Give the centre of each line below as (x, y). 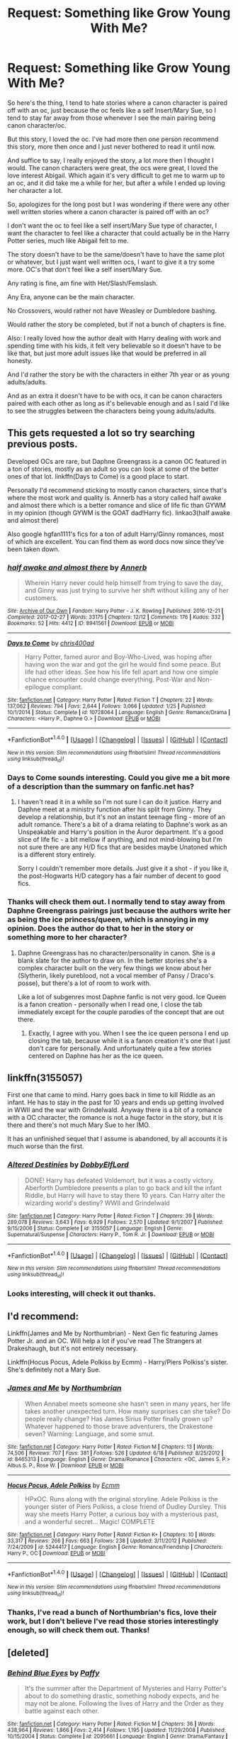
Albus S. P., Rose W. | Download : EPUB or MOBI (66, 1465)
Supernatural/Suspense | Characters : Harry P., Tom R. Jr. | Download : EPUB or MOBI (111, 1234)
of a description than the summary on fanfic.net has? (101, 787)
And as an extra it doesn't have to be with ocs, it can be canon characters (115, 396)
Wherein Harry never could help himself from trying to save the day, (124, 583)
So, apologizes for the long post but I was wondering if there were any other (119, 204)
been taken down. (34, 549)
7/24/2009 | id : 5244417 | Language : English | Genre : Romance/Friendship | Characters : (115, 1547)
